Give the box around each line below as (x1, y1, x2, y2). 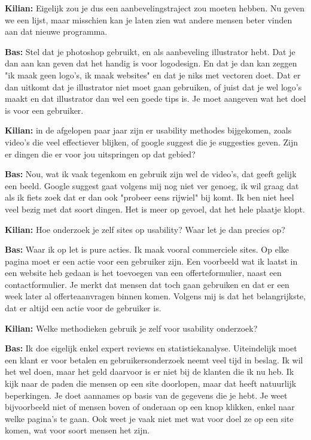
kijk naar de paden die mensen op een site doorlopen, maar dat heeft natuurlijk (5, 377, 297, 390)
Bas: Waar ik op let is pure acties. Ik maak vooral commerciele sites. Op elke (5, 243, 289, 256)
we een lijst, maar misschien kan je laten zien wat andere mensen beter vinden (5, 13, 292, 26)
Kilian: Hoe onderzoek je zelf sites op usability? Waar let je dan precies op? (5, 223, 285, 235)
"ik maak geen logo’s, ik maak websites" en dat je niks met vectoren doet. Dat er (5, 68, 301, 81)
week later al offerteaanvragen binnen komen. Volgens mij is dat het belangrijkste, (5, 290, 306, 302)
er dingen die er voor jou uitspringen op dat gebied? (5, 147, 196, 160)
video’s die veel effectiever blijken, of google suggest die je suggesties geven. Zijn (5, 135, 298, 148)
